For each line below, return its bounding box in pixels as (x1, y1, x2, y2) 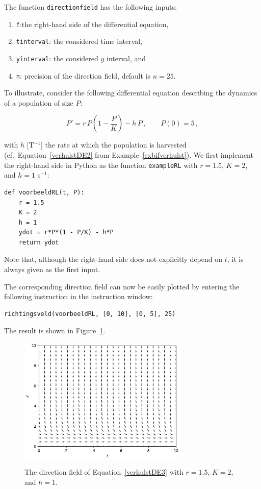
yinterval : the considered (16, 53, 98, 63)
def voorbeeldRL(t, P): (4, 188, 85, 196)
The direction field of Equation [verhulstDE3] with (24, 467, 184, 477)
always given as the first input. (4, 264, 100, 275)
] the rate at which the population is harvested (40, 139, 187, 150)
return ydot (18, 238, 59, 246)
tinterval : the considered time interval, (16, 36, 143, 46)
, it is (227, 254, 244, 264)
